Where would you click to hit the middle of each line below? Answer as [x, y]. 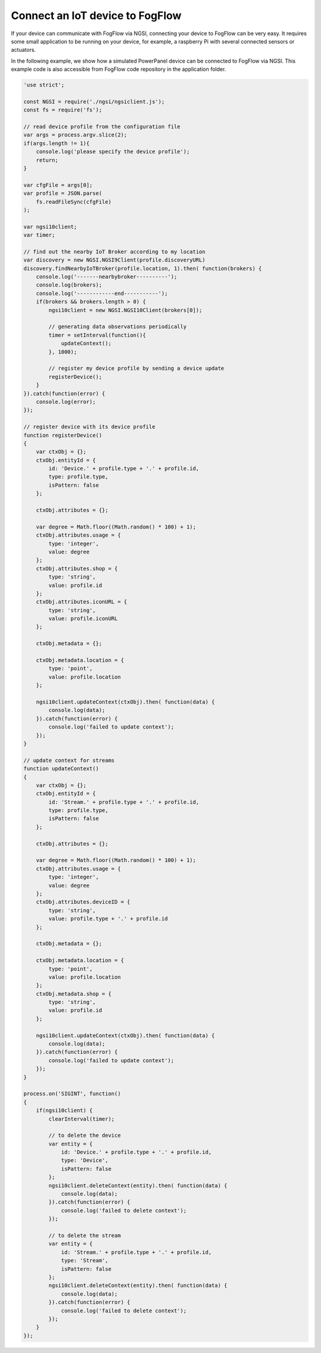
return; [47, 160]
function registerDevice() [63, 435]
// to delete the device [85, 1136]
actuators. [23, 50]
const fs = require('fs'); [63, 110]
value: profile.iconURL [83, 619]
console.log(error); [66, 402]
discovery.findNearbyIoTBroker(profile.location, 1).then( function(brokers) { [143, 268]
